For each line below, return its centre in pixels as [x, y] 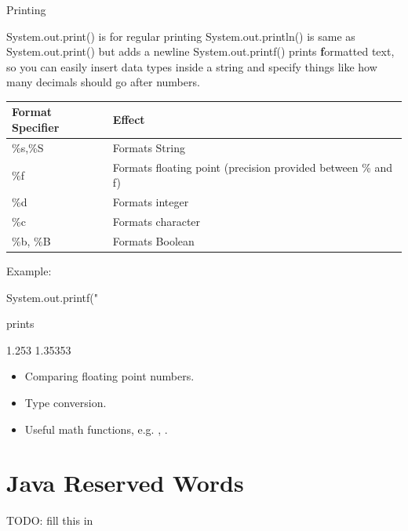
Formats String [149, 147]
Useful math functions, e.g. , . [96, 429]
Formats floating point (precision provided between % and [253, 167]
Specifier [36, 127]
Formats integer [151, 202]
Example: [29, 270]
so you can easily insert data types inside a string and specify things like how [192, 66]
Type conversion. [66, 402]
